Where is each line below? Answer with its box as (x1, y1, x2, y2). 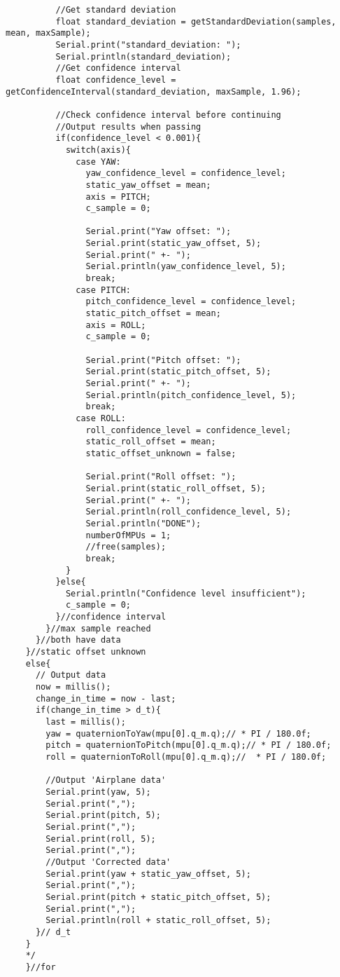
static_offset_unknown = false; (85, 448, 236, 458)
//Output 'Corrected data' (45, 856, 171, 867)
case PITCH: (76, 285, 131, 295)
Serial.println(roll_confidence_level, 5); (85, 507, 292, 517)
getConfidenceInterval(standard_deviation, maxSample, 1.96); (6, 86, 302, 97)
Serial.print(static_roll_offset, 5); (85, 483, 267, 493)
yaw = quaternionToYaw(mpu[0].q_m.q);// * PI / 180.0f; (45, 728, 311, 739)
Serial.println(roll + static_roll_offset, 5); (45, 915, 271, 926)
